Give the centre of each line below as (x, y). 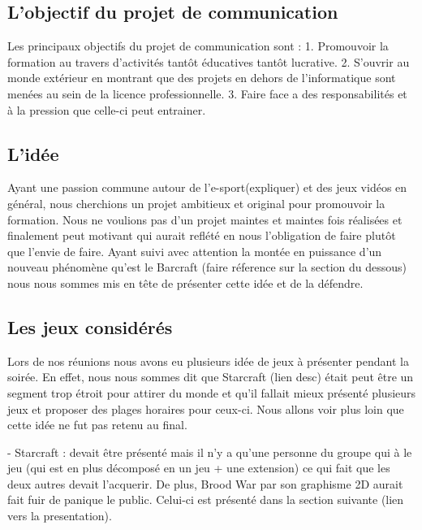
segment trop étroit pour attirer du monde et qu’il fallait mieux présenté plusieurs (212, 392)
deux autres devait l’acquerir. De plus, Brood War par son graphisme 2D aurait (205, 483)
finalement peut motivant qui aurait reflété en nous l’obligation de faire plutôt (202, 235)
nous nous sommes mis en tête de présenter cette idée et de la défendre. (185, 282)
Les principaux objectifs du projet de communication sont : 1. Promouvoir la (198, 46)
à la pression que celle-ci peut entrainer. (107, 109)
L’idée (33, 153)
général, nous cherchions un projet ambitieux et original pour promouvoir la (196, 203)
